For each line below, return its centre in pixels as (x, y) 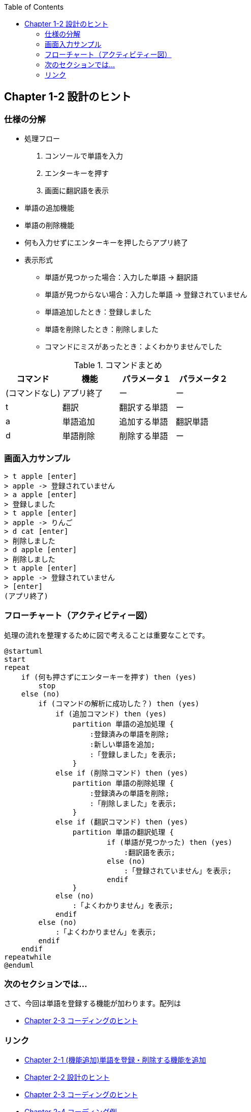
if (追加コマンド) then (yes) (111, 714)
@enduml (19, 965)
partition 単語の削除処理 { (123, 783)
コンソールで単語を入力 (84, 156)
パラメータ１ (146, 379)
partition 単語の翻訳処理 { (123, 832)
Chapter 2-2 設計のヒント (67, 1077)
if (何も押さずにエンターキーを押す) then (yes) (109, 677)
